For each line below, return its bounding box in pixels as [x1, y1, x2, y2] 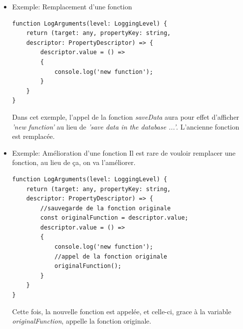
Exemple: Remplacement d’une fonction [12, 1, 132, 11]
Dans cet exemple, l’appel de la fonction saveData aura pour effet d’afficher [12, 111, 240, 122]
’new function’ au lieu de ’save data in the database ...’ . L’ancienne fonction [12, 121, 240, 132]
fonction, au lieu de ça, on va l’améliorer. [12, 157, 136, 167]
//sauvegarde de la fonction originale [40, 204, 171, 212]
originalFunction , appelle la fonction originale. [12, 316, 152, 326]
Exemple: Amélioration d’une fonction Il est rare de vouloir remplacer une [12, 147, 236, 158]
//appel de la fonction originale [54, 253, 167, 260]
